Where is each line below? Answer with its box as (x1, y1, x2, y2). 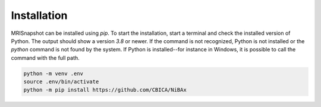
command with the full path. (11, 54, 80, 61)
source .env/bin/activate (23, 79, 99, 85)
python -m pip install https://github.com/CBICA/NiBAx (23, 86, 187, 93)
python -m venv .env (23, 70, 83, 77)
